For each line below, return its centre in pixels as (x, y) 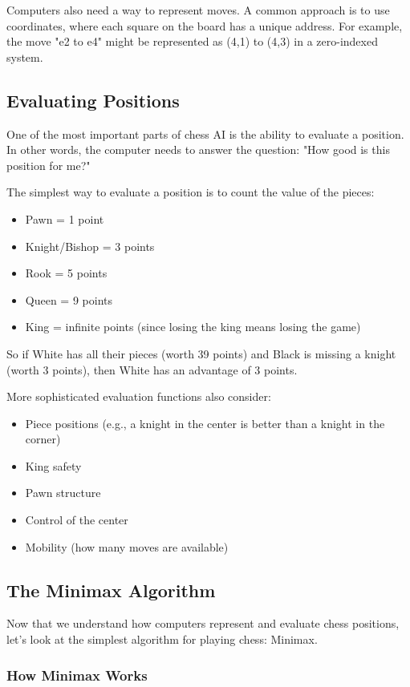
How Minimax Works (77, 675)
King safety (53, 465)
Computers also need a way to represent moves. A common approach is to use (198, 10)
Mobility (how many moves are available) (127, 546)
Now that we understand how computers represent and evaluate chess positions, (203, 623)
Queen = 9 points (69, 299)
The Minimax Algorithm (111, 590)
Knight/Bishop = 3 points (90, 246)
